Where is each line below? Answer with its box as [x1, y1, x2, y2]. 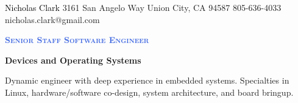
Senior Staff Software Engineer [5, 33, 149, 46]
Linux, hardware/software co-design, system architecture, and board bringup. [5, 85, 294, 98]
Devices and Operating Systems [5, 53, 141, 66]
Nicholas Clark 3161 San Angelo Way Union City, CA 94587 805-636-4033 [5, 1, 282, 13]
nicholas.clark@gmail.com [5, 13, 100, 25]
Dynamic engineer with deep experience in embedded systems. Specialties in [5, 74, 289, 87]
